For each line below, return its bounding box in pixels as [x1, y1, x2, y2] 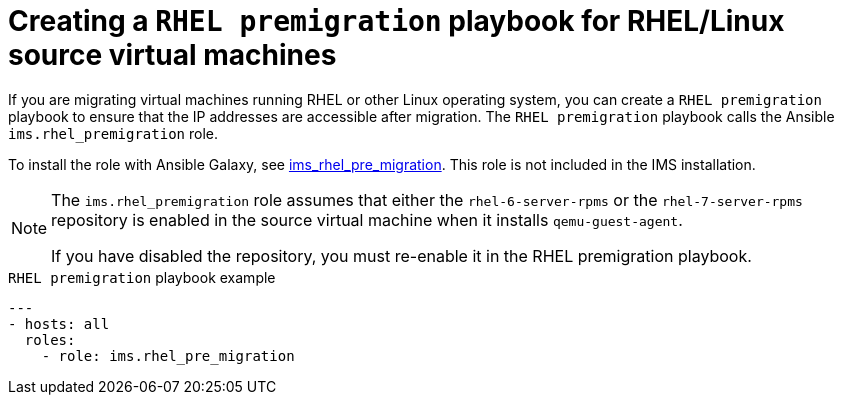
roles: [24, 331, 76, 348]
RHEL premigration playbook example [8, 268, 276, 286]
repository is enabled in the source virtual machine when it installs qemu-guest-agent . [51, 209, 683, 230]
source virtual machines [8, 38, 337, 72]
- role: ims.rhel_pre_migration [41, 347, 295, 364]
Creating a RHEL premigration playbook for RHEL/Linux [8, 4, 785, 38]
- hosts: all [8, 315, 110, 332]
